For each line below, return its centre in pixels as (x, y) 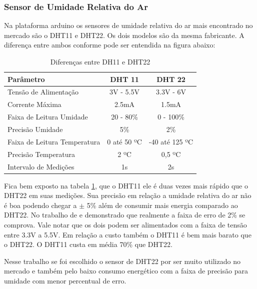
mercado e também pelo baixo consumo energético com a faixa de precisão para (126, 271)
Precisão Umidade (35, 129)
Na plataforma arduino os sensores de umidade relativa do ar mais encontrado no (128, 25)
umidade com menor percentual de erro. (65, 280)
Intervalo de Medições (41, 166)
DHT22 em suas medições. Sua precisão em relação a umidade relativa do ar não (128, 195)
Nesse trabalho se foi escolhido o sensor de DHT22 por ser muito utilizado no (122, 261)
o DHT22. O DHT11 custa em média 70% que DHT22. (88, 244)
